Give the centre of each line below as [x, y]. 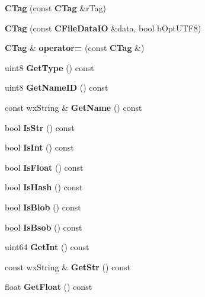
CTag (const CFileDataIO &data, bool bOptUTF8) [103, 28]
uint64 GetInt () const [47, 247]
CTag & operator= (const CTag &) [75, 48]
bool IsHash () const [44, 187]
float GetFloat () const [49, 287]
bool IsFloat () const [44, 167]
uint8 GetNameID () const [57, 87]
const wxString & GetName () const [73, 107]
